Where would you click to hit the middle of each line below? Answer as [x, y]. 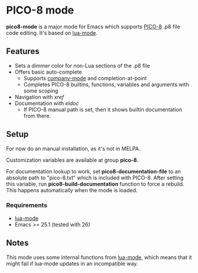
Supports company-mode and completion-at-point [85, 78]
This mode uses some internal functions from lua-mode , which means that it [99, 257]
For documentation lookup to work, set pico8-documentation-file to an [94, 171]
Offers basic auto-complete [48, 72]
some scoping [41, 91]
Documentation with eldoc [47, 103]
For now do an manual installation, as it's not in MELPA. [73, 149]
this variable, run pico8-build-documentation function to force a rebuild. [95, 184]
